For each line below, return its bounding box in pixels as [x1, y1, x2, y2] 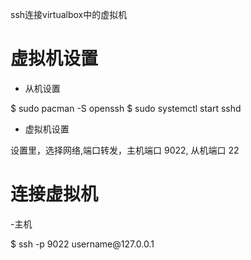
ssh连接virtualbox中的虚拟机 [10, 9, 128, 20]
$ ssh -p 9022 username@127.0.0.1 [10, 238, 155, 250]
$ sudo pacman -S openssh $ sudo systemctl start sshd [10, 102, 242, 114]
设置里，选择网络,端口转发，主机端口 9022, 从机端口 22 [10, 144, 240, 156]
